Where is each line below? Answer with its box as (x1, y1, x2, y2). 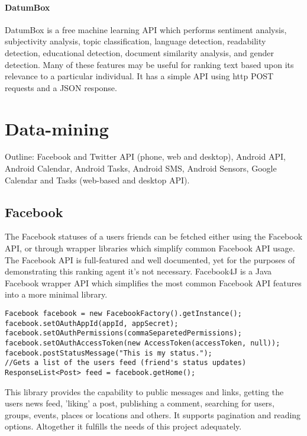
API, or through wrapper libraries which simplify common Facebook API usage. (5, 242, 295, 254)
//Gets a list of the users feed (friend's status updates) (5, 359, 247, 367)
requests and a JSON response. (5, 81, 117, 93)
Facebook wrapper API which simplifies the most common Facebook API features (5, 276, 302, 289)
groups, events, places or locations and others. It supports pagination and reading (5, 408, 301, 421)
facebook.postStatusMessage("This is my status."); (5, 348, 212, 357)
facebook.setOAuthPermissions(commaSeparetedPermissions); (5, 329, 242, 338)
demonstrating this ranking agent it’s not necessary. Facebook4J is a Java (5, 265, 272, 277)
